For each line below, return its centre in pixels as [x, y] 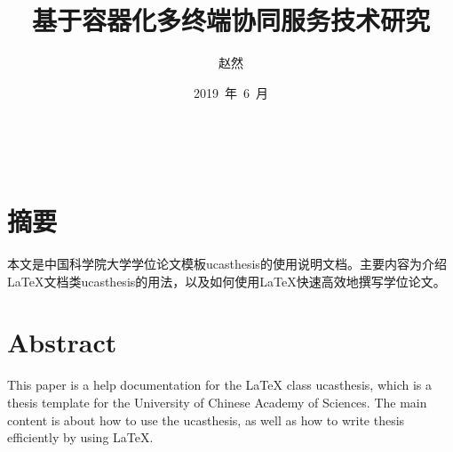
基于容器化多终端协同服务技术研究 [230, 20]
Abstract [62, 342]
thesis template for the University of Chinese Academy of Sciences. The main [217, 402]
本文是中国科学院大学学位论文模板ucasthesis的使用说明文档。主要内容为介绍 [227, 264]
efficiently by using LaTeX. [80, 437]
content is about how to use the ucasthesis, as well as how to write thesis [206, 420]
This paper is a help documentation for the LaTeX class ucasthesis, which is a [220, 385]
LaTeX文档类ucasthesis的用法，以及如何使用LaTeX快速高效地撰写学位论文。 [226, 281]
